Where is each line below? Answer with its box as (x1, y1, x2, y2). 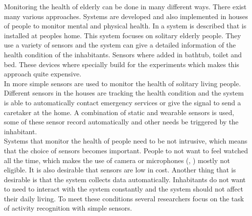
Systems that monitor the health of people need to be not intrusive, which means (4, 136, 248, 146)
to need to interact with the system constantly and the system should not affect (4, 184, 243, 194)
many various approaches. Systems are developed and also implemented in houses (4, 11, 248, 21)
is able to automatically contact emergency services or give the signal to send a (4, 97, 241, 107)
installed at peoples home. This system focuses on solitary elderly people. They (4, 30, 241, 40)
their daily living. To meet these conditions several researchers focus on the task (4, 193, 244, 203)
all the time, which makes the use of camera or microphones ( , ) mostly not (4, 155, 230, 165)
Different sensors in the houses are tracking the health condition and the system (4, 88, 244, 98)
